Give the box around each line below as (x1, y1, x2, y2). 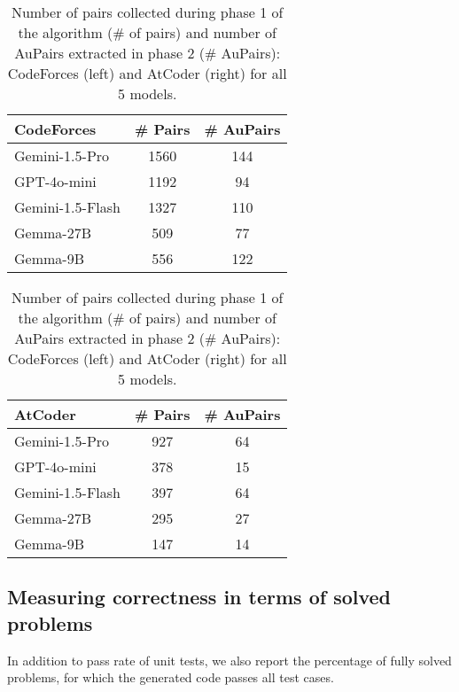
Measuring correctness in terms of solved (7, 583, 391, 610)
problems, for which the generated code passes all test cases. (7, 668, 334, 687)
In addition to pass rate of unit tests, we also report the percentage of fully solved (7, 650, 452, 669)
